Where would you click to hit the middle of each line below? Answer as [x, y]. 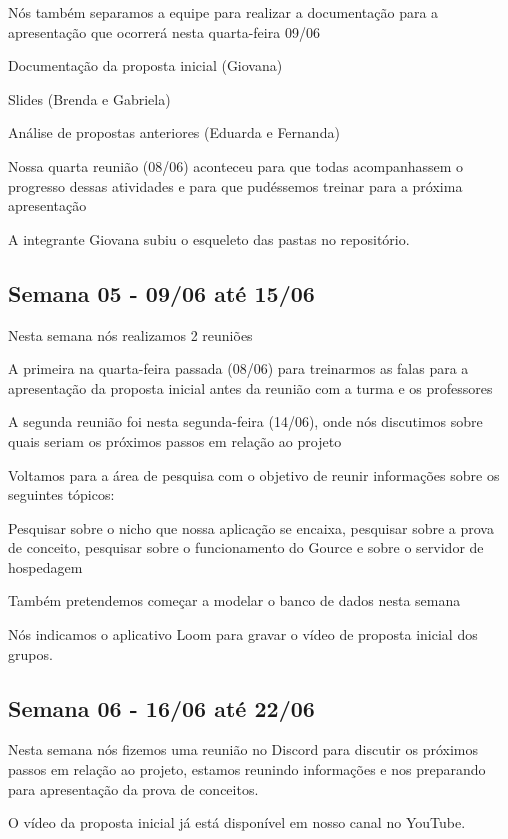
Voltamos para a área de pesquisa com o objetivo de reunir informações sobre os [254, 474]
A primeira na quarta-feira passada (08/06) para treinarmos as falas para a [238, 368]
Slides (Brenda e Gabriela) [89, 98]
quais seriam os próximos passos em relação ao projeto [175, 440]
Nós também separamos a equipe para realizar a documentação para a [223, 12]
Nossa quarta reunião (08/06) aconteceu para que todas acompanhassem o [236, 165]
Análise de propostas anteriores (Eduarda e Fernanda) [174, 132]
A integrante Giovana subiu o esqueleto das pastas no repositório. [209, 238]
